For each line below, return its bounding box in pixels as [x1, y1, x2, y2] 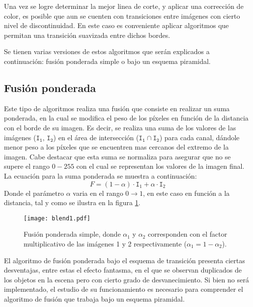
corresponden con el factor [147, 229, 227, 239]
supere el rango [4, 161, 50, 171]
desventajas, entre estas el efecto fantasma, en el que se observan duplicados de [4, 265, 242, 275]
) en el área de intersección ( [53, 132, 139, 142]
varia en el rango [73, 187, 123, 198]
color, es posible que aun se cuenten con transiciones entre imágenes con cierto [4, 10, 240, 21]
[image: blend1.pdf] [24, 215, 91, 222]
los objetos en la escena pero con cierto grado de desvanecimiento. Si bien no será [4, 274, 249, 284]
